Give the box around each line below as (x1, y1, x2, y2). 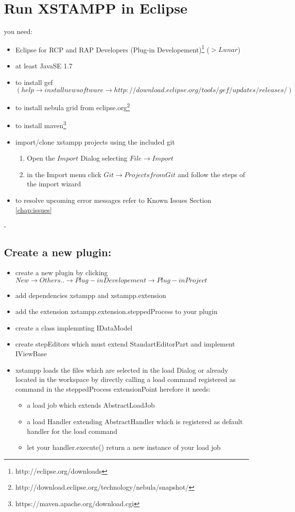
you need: (4, 26, 33, 36)
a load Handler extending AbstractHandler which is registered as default (27, 416, 243, 426)
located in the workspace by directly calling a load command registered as (15, 374, 236, 384)
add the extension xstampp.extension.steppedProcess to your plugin (15, 306, 218, 316)
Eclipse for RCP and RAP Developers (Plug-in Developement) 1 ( (15, 43, 209, 54)
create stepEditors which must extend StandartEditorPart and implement (15, 339, 235, 349)
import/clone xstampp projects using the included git (15, 136, 175, 147)
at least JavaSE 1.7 (15, 60, 72, 70)
